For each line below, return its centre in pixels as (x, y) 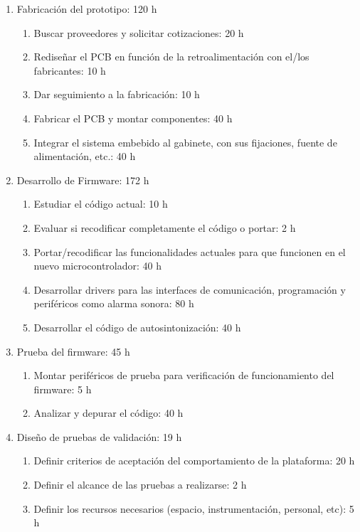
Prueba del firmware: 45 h (73, 351)
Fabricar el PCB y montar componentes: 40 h (133, 118)
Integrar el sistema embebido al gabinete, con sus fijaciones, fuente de (185, 142)
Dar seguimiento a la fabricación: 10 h (117, 94)
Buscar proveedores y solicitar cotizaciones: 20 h (139, 32)
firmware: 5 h (63, 389)
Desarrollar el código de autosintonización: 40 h (137, 327)
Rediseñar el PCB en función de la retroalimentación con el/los (171, 57)
